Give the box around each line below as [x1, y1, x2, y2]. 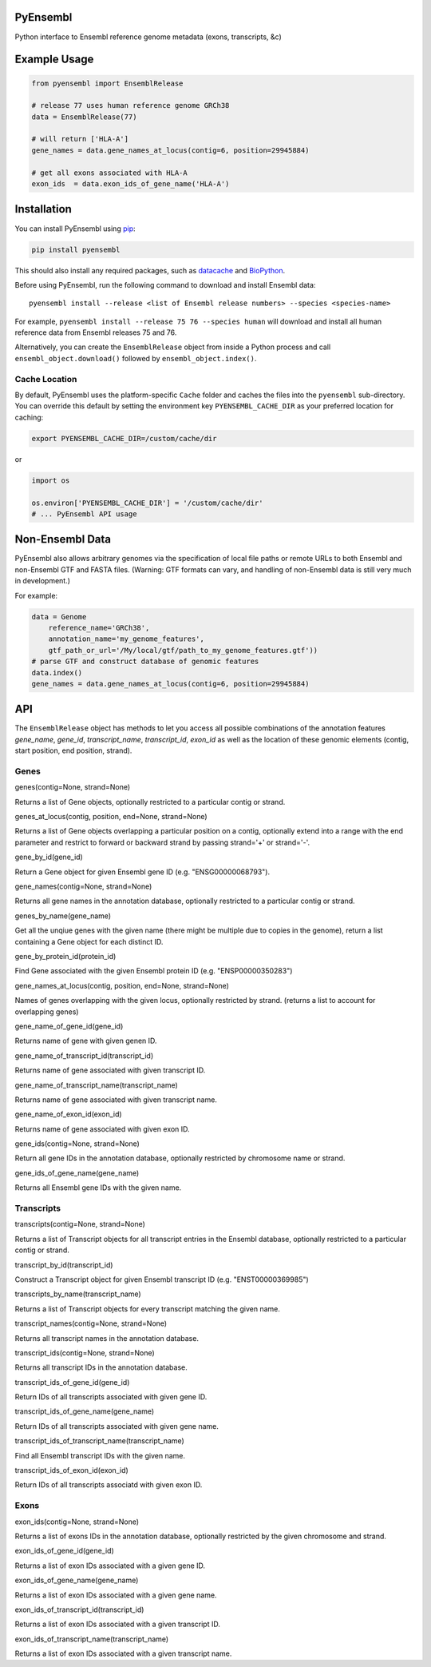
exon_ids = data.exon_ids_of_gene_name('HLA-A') [31, 180, 230, 189]
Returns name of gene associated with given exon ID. [14, 1124, 191, 1134]
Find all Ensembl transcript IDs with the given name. [14, 1450, 186, 1460]
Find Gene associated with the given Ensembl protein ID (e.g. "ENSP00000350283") [14, 966, 293, 976]
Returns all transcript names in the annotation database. [14, 1333, 200, 1343]
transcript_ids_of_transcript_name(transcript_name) [14, 1436, 185, 1446]
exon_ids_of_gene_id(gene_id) [14, 1546, 115, 1556]
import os [31, 475, 70, 485]
